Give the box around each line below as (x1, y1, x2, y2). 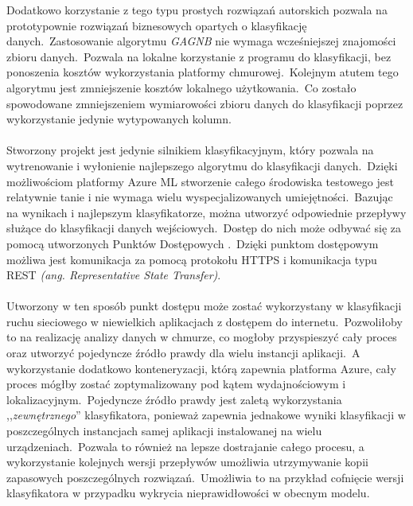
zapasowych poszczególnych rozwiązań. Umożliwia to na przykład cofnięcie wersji (6, 469, 404, 485)
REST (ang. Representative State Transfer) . (6, 267, 221, 283)
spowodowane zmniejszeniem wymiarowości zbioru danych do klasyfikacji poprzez (6, 95, 403, 111)
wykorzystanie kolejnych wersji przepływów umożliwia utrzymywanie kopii (6, 453, 368, 470)
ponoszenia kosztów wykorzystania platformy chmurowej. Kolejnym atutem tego (6, 64, 399, 80)
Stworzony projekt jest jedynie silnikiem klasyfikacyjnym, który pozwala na (6, 142, 374, 158)
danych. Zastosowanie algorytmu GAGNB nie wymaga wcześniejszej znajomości (6, 33, 396, 49)
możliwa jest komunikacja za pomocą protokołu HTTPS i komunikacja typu (6, 251, 377, 267)
